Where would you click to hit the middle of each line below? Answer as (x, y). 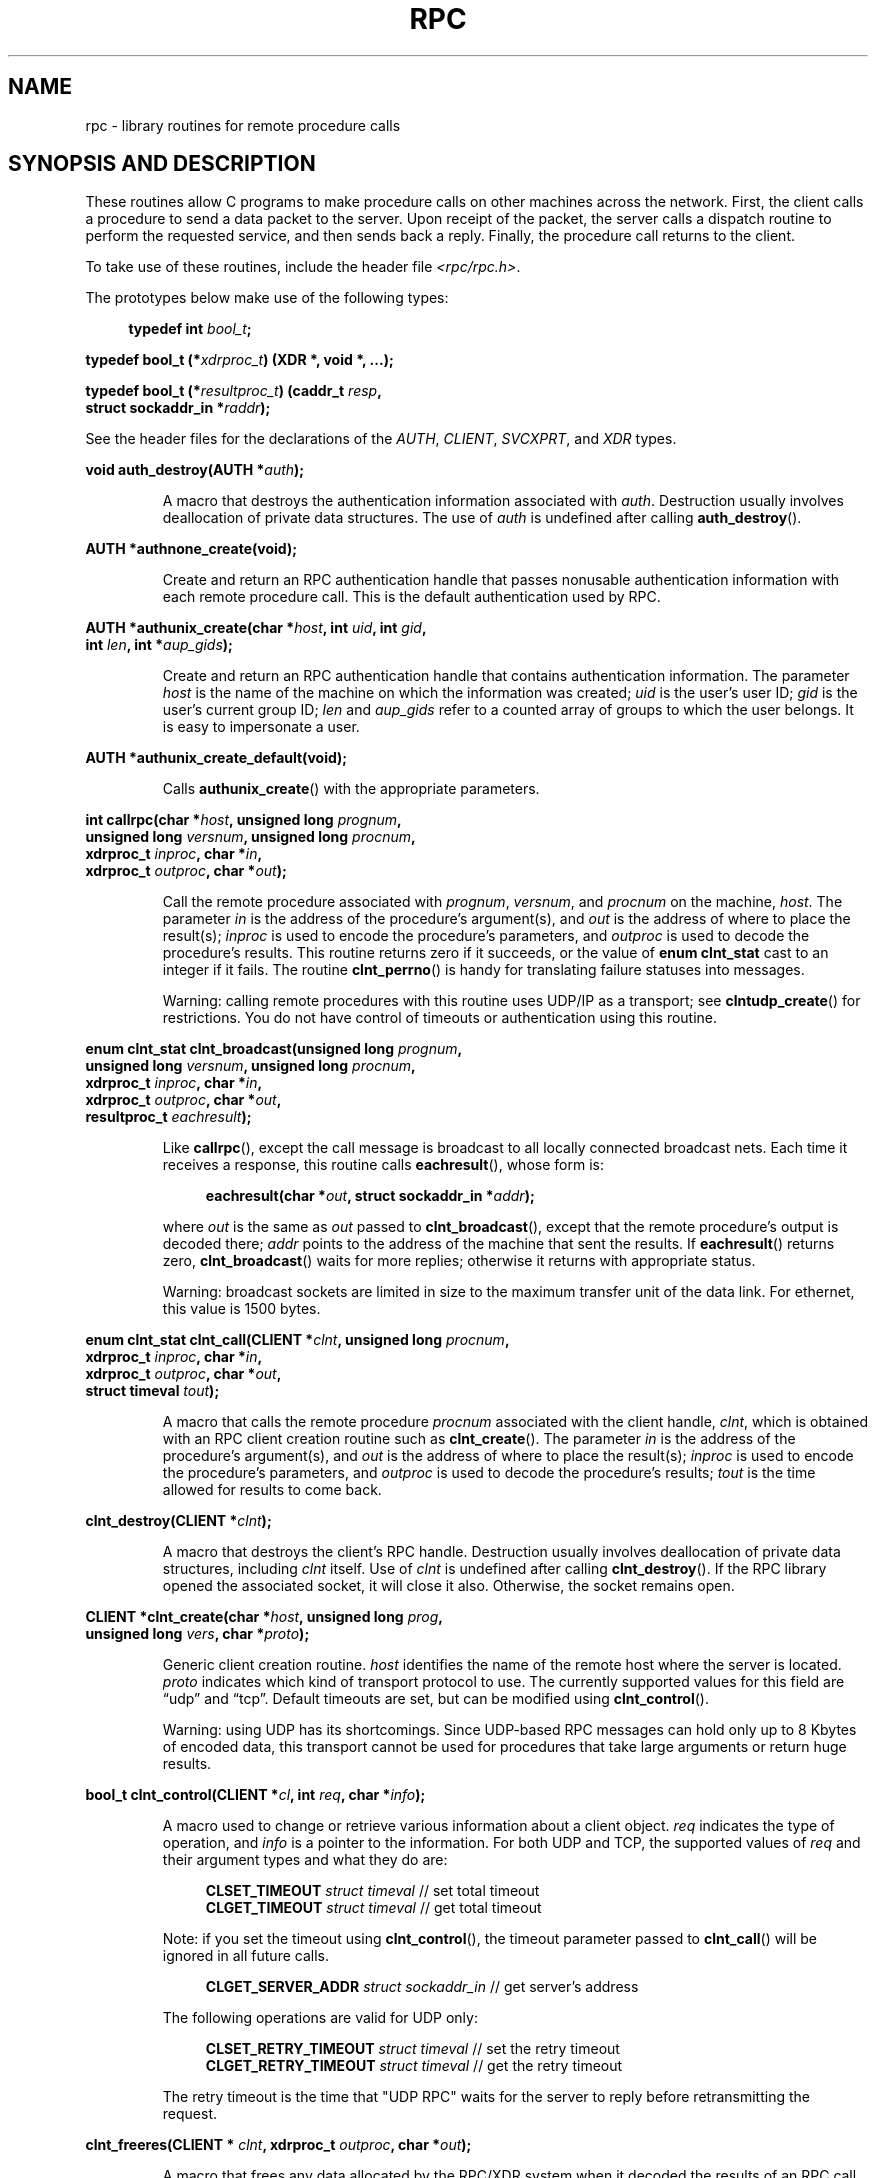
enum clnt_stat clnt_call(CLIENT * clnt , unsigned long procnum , (297, 1340)
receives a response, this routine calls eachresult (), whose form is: (383, 1165)
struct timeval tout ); (152, 1391)
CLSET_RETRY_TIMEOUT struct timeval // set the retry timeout (412, 2049)
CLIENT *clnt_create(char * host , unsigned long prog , (264, 1617)
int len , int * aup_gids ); (159, 645)
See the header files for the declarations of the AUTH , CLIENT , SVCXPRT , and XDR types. (381, 439)
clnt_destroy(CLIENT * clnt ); (178, 1521)
